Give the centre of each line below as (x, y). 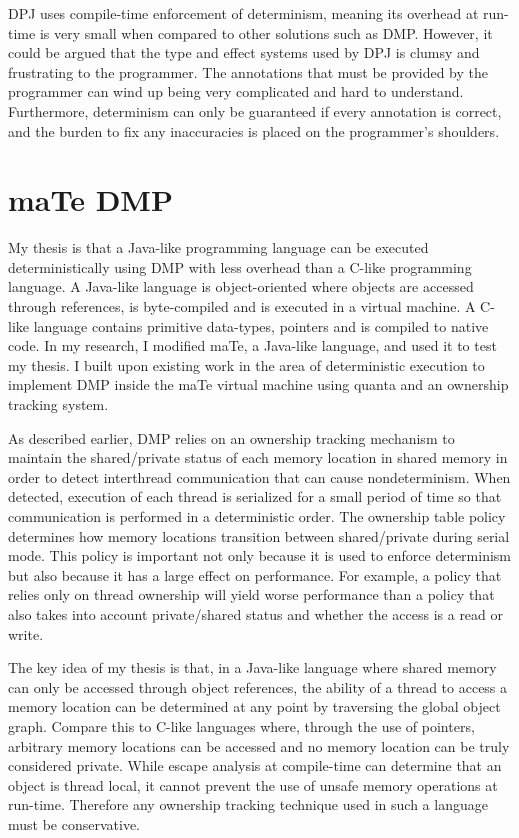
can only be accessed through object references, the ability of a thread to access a (258, 686)
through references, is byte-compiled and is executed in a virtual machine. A (242, 306)
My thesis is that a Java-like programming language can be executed (218, 247)
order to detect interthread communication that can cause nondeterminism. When (259, 476)
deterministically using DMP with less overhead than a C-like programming (240, 266)
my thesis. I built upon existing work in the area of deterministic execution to (246, 364)
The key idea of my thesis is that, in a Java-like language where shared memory (252, 667)
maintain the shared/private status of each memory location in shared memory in (258, 457)
